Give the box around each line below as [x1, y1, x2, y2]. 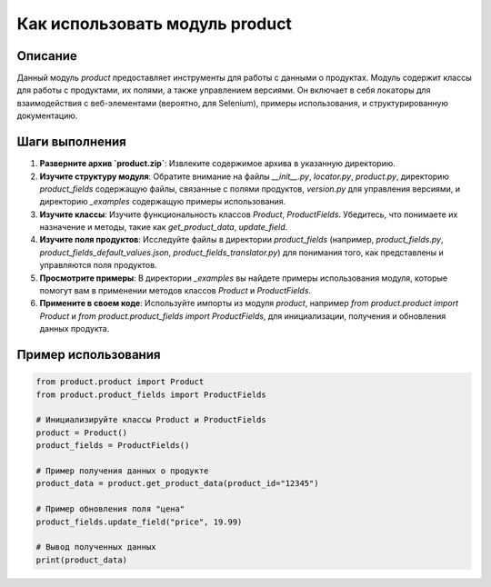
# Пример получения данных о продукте [35, 465, 209, 476]
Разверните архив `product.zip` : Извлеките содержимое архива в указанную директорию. [39, 158, 396, 169]
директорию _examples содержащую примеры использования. [39, 196, 286, 207]
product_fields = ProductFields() [35, 441, 190, 451]
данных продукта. [39, 323, 110, 334]
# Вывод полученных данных [35, 542, 156, 552]
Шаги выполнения [16, 134, 126, 150]
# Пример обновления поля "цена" [35, 504, 185, 514]
